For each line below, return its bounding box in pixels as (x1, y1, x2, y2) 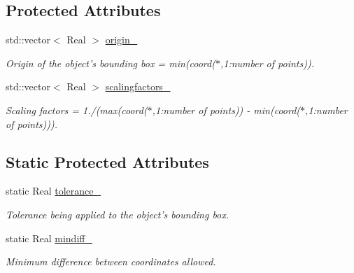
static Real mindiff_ (6, 230, 92, 245)
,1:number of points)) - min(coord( (152, 102, 301, 117)
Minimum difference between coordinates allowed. (6, 254, 216, 269)
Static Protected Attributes (6, 150, 209, 172)
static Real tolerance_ (6, 183, 101, 198)
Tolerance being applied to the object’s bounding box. (6, 206, 229, 221)
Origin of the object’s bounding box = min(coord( (6, 55, 215, 70)
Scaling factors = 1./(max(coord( (6, 102, 148, 117)
